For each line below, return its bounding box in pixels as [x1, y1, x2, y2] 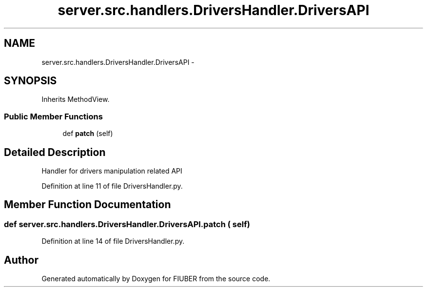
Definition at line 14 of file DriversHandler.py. [41, 237, 185, 246]
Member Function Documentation [4, 198, 171, 211]
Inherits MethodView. [41, 95, 110, 104]
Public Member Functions [4, 111, 103, 121]
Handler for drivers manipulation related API [41, 167, 182, 175]
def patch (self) [62, 129, 113, 138]
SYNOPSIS [4, 75, 57, 87]
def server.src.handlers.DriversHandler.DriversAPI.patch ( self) [4, 219, 250, 229]
